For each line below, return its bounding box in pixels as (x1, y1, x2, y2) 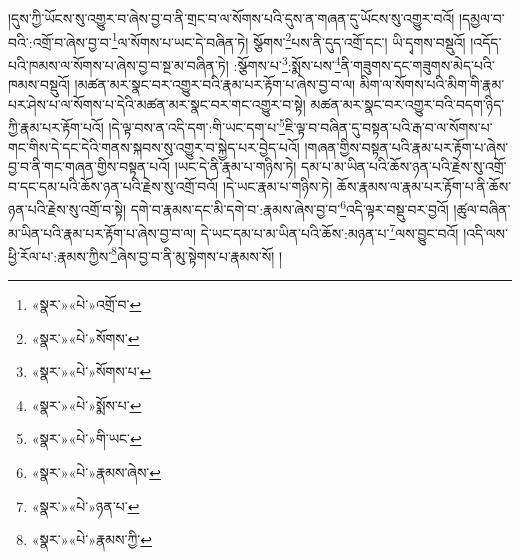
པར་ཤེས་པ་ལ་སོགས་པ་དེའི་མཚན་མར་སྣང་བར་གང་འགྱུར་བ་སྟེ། (8, 93, 306, 114)
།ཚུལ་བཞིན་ (453, 198, 511, 219)
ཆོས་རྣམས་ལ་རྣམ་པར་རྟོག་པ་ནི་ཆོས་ (336, 175, 512, 196)
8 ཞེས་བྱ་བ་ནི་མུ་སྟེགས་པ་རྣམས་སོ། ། (111, 242, 283, 266)
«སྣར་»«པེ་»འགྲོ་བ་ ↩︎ (31, 294, 142, 315)
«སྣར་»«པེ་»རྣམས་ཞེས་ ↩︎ (31, 462, 162, 483)
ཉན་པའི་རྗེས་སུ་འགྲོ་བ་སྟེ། (8, 198, 127, 219)
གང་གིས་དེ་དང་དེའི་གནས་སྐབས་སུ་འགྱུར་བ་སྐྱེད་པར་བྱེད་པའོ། (8, 136, 300, 157)
